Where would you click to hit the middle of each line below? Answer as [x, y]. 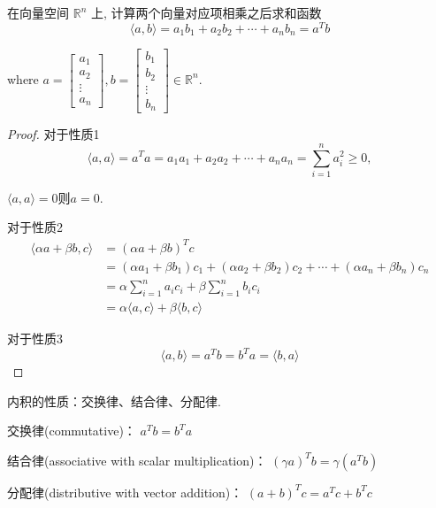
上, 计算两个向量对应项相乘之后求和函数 [206, 12]
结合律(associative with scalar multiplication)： [137, 460]
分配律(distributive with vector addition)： [125, 492]
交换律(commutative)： [72, 431]
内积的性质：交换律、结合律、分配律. [114, 400]
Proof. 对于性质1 [54, 134]
